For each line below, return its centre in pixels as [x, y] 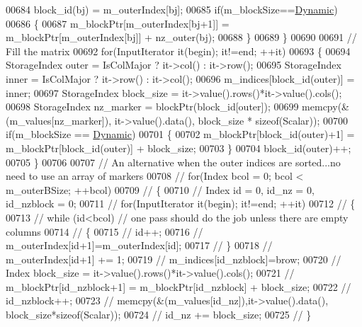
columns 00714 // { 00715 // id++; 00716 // [104, 231]
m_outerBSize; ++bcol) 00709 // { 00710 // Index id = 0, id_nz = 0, [160, 189]
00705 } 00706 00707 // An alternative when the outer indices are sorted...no [173, 162]
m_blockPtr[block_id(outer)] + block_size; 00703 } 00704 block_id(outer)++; [179, 148]
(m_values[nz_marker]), [59, 120]
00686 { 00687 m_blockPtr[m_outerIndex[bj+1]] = [118, 23]
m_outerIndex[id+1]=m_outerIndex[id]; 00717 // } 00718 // [139, 245]
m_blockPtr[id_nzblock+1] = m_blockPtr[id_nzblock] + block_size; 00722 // [179, 286]
